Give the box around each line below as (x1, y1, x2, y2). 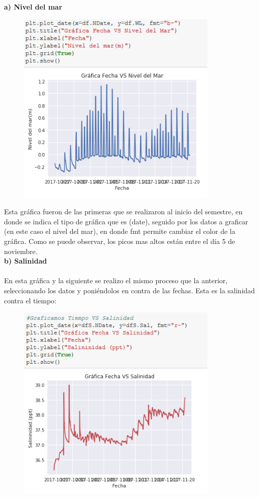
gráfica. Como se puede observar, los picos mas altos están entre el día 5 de (4, 236, 235, 246)
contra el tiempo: (4, 295, 57, 305)
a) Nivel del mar (4, 2, 62, 12)
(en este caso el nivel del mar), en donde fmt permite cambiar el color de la (4, 226, 235, 236)
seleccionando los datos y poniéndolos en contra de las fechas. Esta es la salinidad (4, 285, 255, 296)
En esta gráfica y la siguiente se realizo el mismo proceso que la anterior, (4, 275, 228, 286)
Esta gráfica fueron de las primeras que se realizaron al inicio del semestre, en (4, 206, 243, 217)
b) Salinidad (4, 256, 47, 266)
